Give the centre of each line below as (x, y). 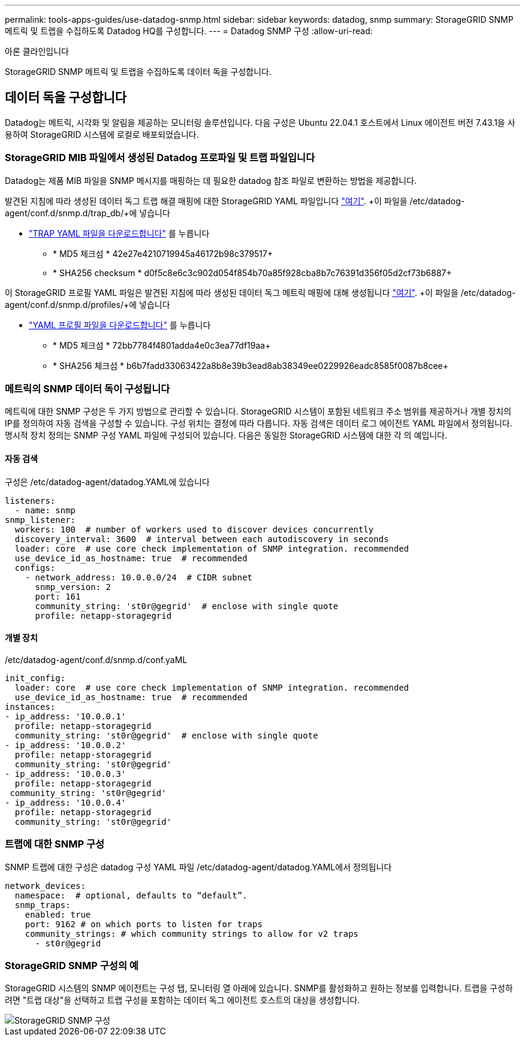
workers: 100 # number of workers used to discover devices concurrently (194, 529)
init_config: (35, 678)
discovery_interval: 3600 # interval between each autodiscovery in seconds (202, 539)
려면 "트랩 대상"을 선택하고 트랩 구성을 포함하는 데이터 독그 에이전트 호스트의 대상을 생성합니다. (182, 1000)
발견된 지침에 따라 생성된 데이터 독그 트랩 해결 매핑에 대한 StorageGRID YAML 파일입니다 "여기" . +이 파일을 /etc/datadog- (235, 201)
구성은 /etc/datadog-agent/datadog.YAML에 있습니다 (107, 482)
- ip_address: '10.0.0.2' (66, 745)
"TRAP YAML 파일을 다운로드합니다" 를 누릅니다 (119, 233)
